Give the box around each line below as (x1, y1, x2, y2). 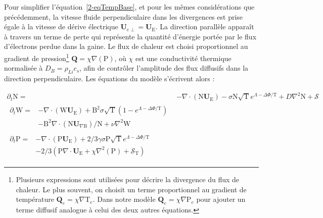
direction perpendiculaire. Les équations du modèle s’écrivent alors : (4, 73, 215, 84)
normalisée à (4, 63, 43, 73)
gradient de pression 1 (4, 51, 69, 63)
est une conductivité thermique (135, 52, 232, 63)
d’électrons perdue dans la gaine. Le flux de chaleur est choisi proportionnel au (4, 41, 248, 51)
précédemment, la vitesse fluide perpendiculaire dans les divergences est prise (4, 11, 243, 22)
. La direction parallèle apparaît (155, 21, 254, 32)
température (16, 194, 54, 204)
